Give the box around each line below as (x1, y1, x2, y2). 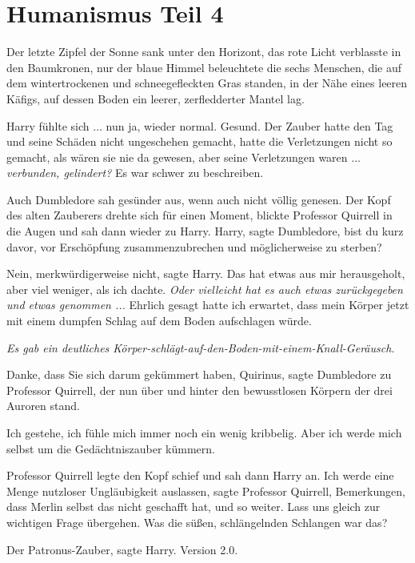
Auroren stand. (6, 397, 80, 414)
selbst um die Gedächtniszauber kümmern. (6, 440, 215, 456)
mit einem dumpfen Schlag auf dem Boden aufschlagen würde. (6, 312, 312, 329)
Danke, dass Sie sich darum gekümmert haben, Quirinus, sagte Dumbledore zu (6, 366, 392, 383)
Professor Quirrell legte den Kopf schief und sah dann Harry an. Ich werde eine (6, 467, 394, 484)
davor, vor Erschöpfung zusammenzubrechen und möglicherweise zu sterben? (6, 238, 382, 255)
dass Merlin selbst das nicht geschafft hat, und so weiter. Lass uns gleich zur (6, 498, 381, 515)
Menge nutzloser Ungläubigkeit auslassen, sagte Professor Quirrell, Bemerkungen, (6, 482, 405, 499)
